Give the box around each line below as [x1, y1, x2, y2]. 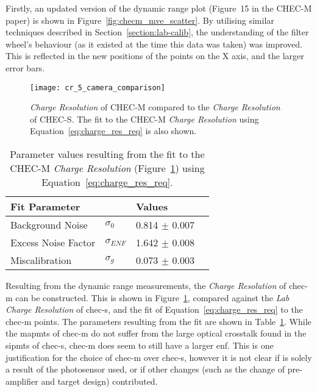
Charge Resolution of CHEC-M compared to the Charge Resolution [30, 101, 280, 113]
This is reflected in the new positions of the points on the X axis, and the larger [5, 49, 304, 62]
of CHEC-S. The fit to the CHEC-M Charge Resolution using [30, 112, 259, 125]
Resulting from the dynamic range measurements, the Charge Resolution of [5, 279, 287, 291]
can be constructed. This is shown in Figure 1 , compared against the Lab [15, 291, 290, 304]
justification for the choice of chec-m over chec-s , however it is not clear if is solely [5, 351, 312, 363]
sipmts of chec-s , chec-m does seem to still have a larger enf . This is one [5, 338, 274, 351]
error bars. [5, 61, 45, 74]
